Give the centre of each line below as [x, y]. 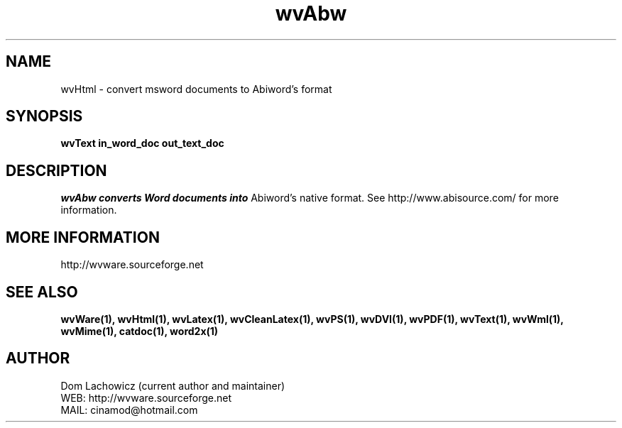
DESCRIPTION [56, 170]
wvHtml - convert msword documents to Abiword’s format [196, 89]
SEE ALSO [42, 292]
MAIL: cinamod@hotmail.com [129, 410]
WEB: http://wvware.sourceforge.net [146, 397]
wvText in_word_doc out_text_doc [142, 143]
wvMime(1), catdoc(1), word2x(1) [140, 331]
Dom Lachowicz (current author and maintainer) [173, 385]
